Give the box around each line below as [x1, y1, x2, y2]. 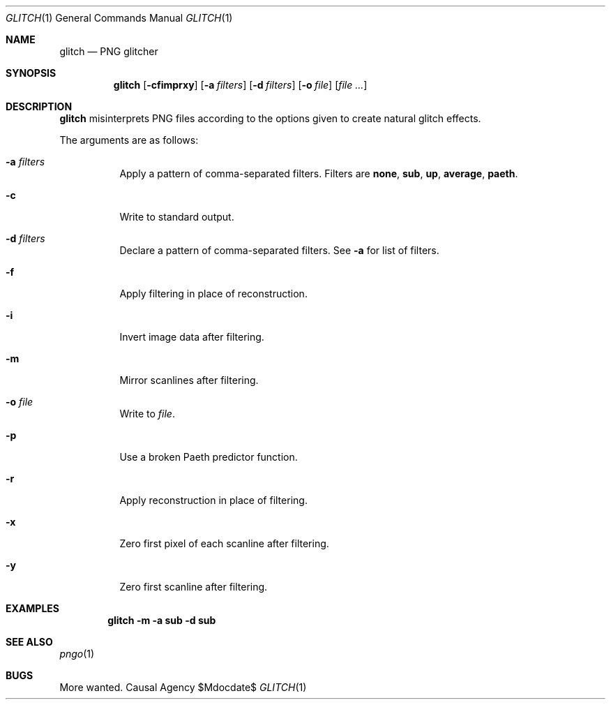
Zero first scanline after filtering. [119, 581, 268, 593]
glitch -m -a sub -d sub [107, 614, 216, 626]
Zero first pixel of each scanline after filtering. [119, 537, 329, 549]
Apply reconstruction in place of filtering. [119, 494, 308, 506]
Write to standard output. [119, 211, 234, 223]
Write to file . [119, 408, 175, 420]
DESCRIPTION [6, 101, 73, 112]
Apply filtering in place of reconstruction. [119, 288, 308, 299]
